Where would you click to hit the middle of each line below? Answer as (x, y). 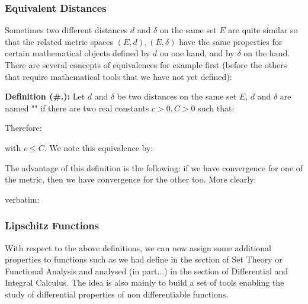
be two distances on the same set (177, 96)
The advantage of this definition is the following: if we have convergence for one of (154, 167)
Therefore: (23, 128)
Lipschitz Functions (52, 225)
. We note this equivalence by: (99, 147)
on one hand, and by (197, 53)
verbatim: (22, 199)
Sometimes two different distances (66, 30)
